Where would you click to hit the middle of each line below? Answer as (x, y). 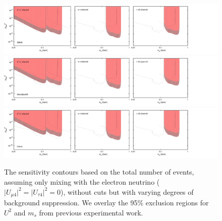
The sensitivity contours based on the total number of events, (99, 172)
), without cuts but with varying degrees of (127, 191)
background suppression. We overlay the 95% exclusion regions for (106, 203)
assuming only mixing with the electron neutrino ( (82, 182)
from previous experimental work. (91, 212)
